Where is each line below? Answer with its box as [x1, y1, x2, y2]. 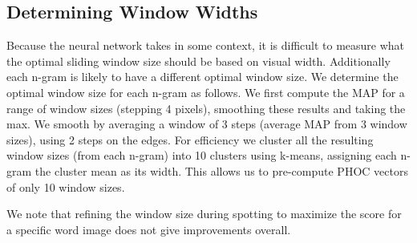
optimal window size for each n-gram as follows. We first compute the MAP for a [6, 83, 405, 100]
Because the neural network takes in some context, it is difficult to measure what [6, 37, 405, 54]
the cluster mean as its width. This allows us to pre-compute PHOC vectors [34, 162, 408, 179]
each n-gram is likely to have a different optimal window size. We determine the [6, 68, 399, 85]
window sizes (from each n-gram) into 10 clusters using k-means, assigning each [6, 147, 397, 164]
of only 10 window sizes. [6, 178, 125, 195]
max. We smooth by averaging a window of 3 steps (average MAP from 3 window [6, 115, 407, 132]
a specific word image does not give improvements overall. [6, 221, 291, 237]
